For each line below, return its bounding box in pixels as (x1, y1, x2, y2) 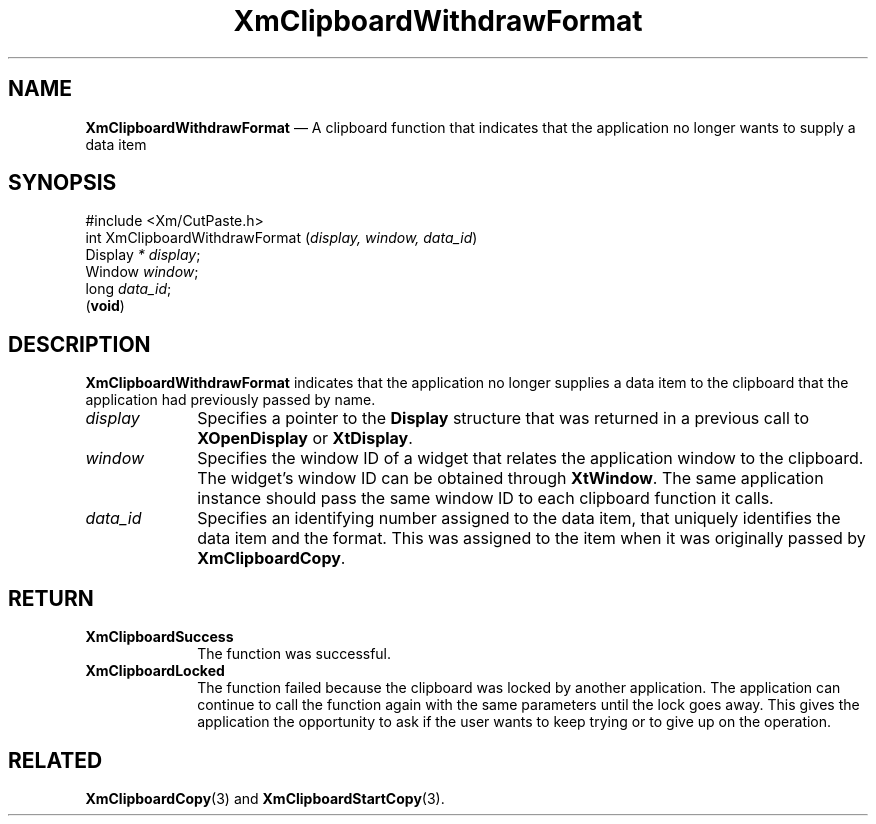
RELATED (8, 747, 103, 773)
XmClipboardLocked (85, 662, 225, 680)
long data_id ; (85, 280, 172, 298)
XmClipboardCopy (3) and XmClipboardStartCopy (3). (85, 789, 445, 807)
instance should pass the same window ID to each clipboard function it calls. (197, 488, 774, 509)
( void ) (85, 297, 125, 315)
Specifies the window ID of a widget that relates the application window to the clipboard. (197, 448, 864, 469)
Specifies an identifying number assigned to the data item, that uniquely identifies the (197, 508, 841, 529)
